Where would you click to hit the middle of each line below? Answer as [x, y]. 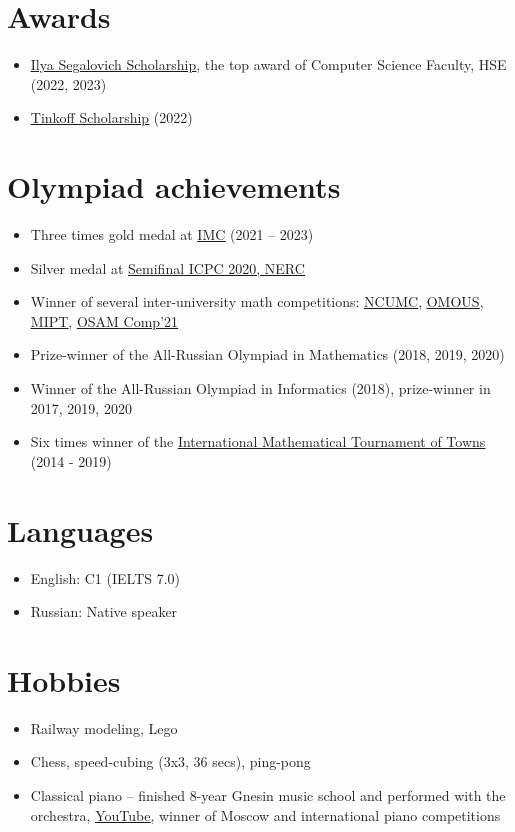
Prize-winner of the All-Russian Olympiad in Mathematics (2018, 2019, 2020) [267, 354]
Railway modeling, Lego [104, 727]
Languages [80, 529]
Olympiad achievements [174, 186]
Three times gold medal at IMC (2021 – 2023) [172, 234]
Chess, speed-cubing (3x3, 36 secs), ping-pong [170, 761]
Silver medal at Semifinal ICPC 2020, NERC [167, 267]
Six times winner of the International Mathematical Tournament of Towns [258, 441]
